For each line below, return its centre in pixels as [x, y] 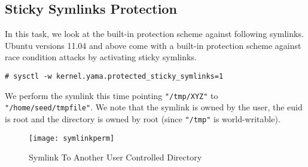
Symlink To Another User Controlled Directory [115, 157]
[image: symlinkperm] [72, 138]
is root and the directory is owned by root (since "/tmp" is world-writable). [143, 118]
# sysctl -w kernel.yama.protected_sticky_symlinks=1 [114, 76]
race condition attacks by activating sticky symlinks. [101, 57]
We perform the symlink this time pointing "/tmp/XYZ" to [112, 95]
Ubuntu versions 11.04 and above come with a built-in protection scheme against [153, 45]
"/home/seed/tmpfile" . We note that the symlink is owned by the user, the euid [154, 107]
